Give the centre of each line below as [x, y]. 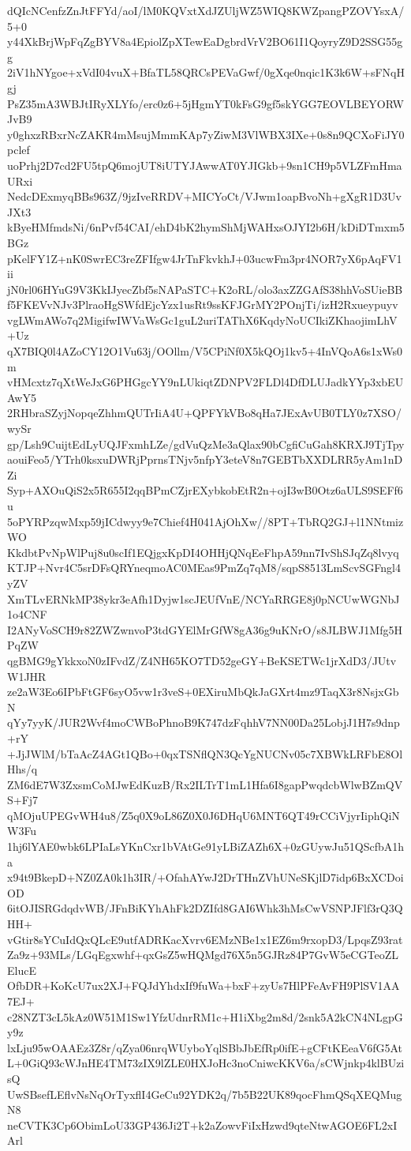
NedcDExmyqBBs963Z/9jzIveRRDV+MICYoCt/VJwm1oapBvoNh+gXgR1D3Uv [204, 196]
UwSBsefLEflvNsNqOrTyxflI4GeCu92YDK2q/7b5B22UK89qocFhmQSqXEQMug [205, 1094]
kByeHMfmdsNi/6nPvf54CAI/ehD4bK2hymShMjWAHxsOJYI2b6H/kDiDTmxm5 [206, 227]
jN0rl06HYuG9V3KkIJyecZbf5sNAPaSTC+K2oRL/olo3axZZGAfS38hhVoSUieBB [205, 289]
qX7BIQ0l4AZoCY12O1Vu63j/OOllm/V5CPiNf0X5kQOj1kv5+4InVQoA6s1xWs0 [205, 351]
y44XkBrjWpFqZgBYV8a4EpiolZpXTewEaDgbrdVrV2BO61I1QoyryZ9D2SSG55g [205, 41]
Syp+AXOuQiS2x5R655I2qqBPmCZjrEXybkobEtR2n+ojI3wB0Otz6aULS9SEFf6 [205, 490]
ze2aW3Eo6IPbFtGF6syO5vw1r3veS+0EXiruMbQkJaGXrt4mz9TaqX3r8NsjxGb [203, 692]
